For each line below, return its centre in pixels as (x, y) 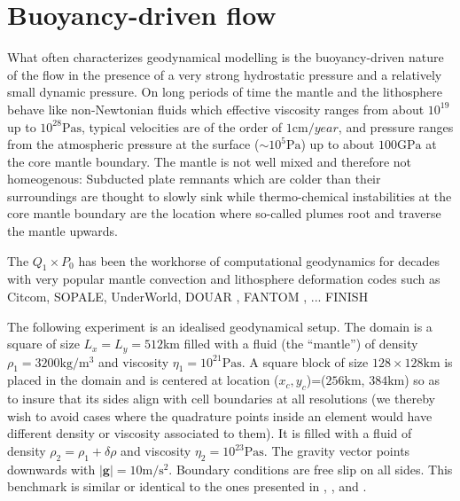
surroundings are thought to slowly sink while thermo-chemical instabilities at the (230, 196)
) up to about (338, 144)
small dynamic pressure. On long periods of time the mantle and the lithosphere (225, 92)
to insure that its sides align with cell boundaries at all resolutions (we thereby (221, 399)
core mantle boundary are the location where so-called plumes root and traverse (224, 213)
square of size (43, 344)
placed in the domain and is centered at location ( (143, 380)
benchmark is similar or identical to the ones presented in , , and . (187, 486)
